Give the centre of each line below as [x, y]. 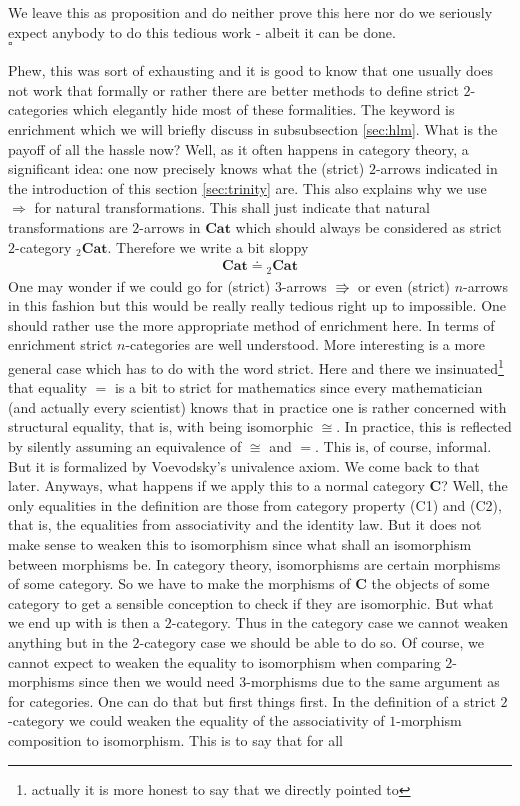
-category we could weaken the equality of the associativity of [196, 720]
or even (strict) [404, 285]
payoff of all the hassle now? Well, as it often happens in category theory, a [238, 148]
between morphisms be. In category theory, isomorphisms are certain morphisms [254, 563]
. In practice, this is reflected [424, 426]
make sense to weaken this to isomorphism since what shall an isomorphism [240, 543]
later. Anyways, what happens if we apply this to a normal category [216, 485]
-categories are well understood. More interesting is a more [305, 344]
